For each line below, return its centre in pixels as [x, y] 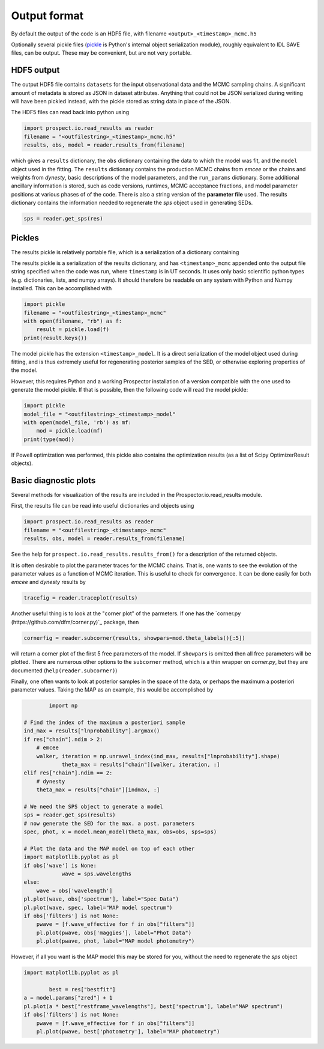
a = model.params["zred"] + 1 [68, 998]
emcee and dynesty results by [49, 582]
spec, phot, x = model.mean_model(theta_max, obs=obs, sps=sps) [120, 832]
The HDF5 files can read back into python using [70, 112]
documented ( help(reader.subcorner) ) [64, 670]
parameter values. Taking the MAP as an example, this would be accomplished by [112, 690]
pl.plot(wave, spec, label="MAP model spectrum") [98, 908]
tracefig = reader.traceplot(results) [81, 598]
